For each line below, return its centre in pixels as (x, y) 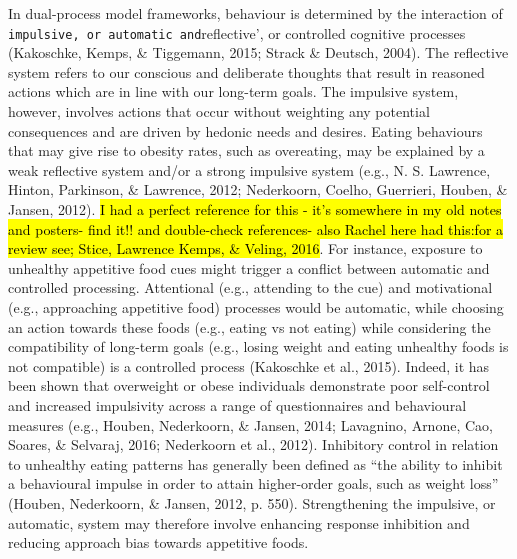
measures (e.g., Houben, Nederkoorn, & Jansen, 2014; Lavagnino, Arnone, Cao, (250, 424)
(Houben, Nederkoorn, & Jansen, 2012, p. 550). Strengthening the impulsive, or (252, 502)
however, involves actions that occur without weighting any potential (219, 111)
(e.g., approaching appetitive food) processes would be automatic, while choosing (256, 306)
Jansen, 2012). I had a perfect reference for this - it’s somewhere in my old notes (255, 209)
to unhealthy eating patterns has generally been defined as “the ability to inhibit (255, 463)
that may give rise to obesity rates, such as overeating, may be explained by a (246, 150)
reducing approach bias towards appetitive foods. (158, 542)
